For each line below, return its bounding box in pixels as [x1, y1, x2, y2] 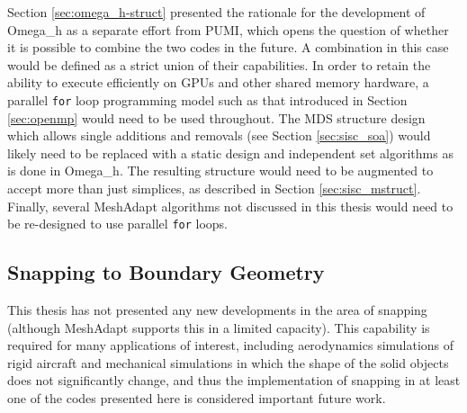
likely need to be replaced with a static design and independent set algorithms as [7, 143, 454, 162]
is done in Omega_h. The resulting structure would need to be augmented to [7, 161, 434, 180]
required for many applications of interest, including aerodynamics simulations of [7, 336, 454, 355]
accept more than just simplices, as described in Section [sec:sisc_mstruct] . [7, 179, 421, 197]
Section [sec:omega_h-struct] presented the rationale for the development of [7, 3, 426, 21]
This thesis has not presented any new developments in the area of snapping [7, 301, 427, 319]
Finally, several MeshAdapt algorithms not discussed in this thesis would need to [7, 196, 454, 215]
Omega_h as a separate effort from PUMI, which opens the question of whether [7, 20, 449, 39]
